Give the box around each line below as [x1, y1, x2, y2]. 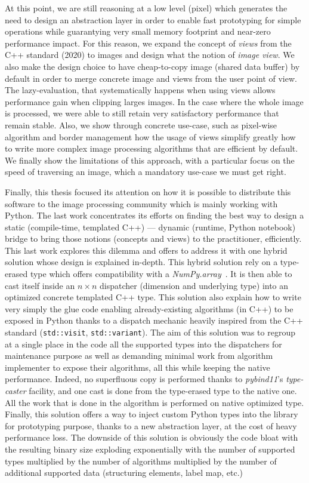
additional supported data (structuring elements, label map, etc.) [5, 466, 243, 479]
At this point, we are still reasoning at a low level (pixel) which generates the [5, 2, 288, 14]
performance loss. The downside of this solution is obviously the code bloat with [5, 431, 298, 444]
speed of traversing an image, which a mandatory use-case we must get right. [5, 165, 286, 178]
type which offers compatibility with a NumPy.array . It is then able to [30, 267, 292, 280]
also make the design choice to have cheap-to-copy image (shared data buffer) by [5, 60, 300, 72]
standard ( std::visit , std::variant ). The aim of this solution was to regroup [5, 326, 295, 339]
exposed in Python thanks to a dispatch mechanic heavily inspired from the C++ [5, 314, 303, 327]
